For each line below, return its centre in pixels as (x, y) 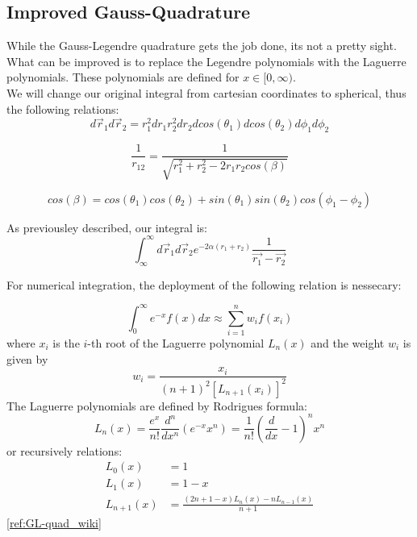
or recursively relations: (65, 450)
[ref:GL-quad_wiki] (54, 523)
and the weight (348, 342)
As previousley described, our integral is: (107, 227)
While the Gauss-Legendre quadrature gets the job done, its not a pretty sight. (202, 46)
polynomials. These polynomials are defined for (123, 77)
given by (27, 358)
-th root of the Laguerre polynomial (176, 342)
